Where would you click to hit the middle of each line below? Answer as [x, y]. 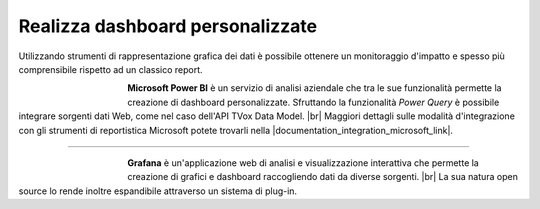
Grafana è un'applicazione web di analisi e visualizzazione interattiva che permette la [303, 162]
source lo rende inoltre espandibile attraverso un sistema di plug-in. [158, 191]
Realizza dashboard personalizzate [168, 26]
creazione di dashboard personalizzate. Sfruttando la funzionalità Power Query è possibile [313, 102]
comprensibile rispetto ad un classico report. [111, 69]
